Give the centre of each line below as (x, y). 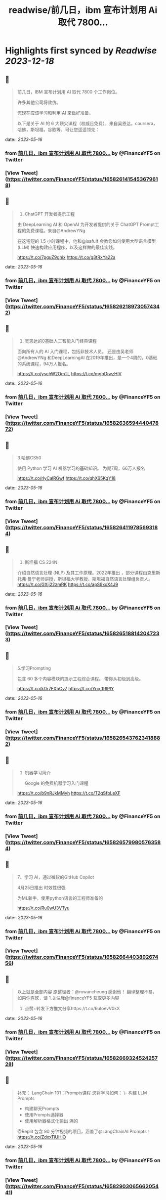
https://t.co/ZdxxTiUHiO (41, 1137)
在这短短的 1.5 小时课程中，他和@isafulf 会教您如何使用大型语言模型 (86, 241)
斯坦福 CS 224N (41, 562)
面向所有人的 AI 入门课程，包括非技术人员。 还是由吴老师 (75, 352)
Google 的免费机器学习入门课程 (56, 783)
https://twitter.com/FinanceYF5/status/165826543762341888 (84, 738)
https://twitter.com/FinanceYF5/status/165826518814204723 (83, 633)
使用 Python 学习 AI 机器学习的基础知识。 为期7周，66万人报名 (81, 468)
